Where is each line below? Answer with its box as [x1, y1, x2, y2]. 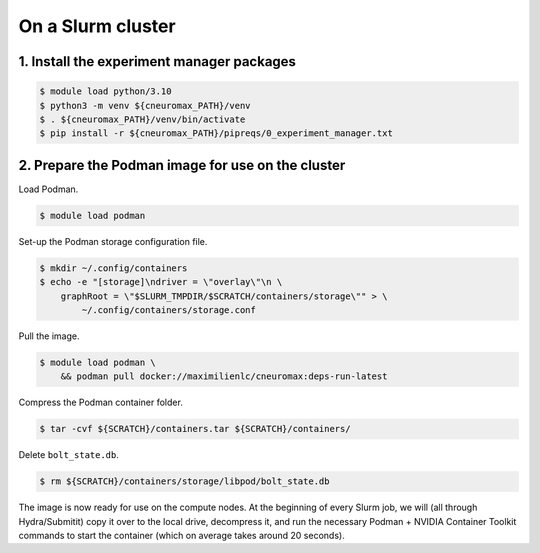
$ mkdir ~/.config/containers [39, 262, 188, 274]
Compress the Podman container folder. [18, 396, 184, 409]
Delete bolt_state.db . [18, 449, 119, 461]
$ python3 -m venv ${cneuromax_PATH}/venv [39, 100, 251, 111]
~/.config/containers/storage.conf [81, 304, 257, 315]
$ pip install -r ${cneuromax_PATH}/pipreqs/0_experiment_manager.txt [39, 128, 394, 139]
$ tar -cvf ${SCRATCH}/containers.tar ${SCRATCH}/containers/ [39, 423, 351, 435]
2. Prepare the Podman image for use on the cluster [18, 156, 346, 174]
